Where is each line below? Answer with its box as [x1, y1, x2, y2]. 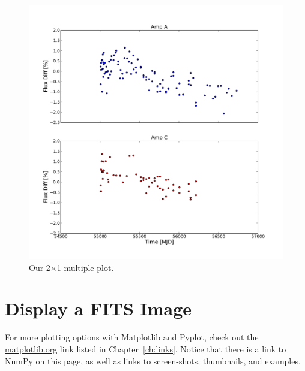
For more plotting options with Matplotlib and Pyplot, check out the [5, 331, 259, 343]
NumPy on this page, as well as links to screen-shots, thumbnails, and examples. [5, 354, 301, 367]
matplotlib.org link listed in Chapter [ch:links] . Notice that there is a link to [5, 342, 286, 355]
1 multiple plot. [56, 261, 114, 273]
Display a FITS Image [5, 296, 192, 321]
